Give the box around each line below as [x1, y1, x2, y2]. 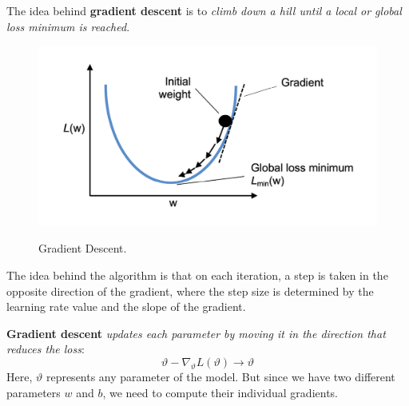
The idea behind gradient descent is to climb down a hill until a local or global [6, 2, 402, 18]
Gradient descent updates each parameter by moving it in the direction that [6, 324, 386, 341]
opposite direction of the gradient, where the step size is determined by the [6, 282, 374, 299]
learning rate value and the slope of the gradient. [6, 298, 246, 315]
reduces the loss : [6, 340, 85, 357]
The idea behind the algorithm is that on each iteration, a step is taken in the [6, 267, 388, 284]
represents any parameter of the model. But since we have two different [46, 368, 395, 384]
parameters [6, 384, 61, 400]
